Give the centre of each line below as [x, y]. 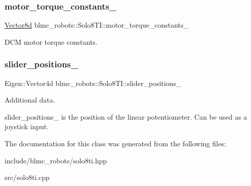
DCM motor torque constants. [51, 41]
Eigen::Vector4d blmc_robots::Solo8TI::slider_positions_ [93, 83]
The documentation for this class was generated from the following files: [115, 143]
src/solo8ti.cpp [27, 177]
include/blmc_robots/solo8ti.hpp [56, 160]
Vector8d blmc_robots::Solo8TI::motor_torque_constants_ [97, 25]
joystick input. [27, 126]
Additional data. [30, 100]
